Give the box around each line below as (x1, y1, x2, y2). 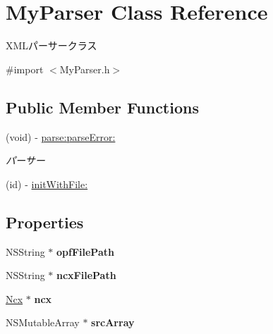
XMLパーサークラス (6, 38, 97, 53)
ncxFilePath (56, 268, 116, 283)
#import (6, 61, 44, 76)
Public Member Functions (6, 96, 199, 118)
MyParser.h (59, 61, 110, 76)
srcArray (91, 315, 135, 330)
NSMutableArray (6, 315, 80, 330)
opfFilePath (56, 244, 114, 259)
